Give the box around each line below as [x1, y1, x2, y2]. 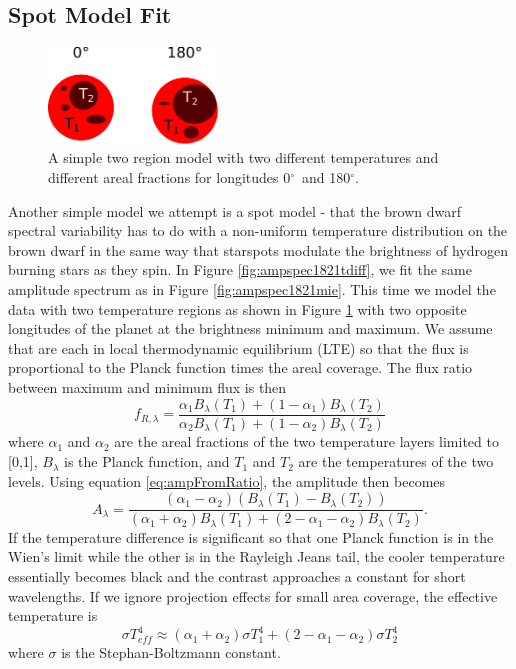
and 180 [302, 166, 351, 187]
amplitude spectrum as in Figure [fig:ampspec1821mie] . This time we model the [8, 278, 496, 299]
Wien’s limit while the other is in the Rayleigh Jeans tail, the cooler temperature [8, 546, 505, 567]
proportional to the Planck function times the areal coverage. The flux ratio [8, 357, 473, 378]
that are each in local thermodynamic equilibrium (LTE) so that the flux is [8, 337, 469, 358]
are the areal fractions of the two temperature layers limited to [114, 431, 499, 452]
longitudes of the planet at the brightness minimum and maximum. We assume [8, 318, 493, 339]
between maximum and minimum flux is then [8, 376, 287, 397]
